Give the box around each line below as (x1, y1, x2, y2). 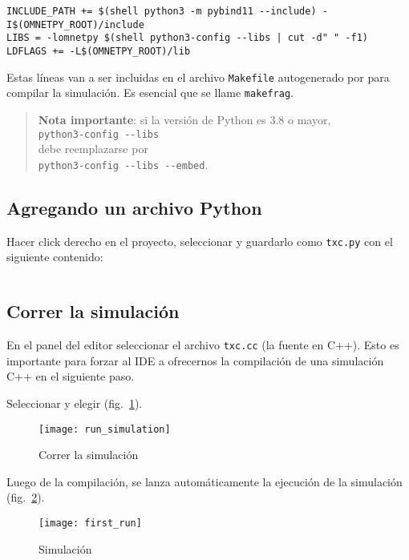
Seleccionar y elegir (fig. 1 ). (6, 394, 143, 411)
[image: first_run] (38, 517, 142, 529)
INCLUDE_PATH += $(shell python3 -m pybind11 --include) (6, 6, 317, 17)
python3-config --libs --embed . (38, 155, 209, 172)
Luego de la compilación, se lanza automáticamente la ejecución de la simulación (6, 473, 403, 489)
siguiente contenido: (6, 248, 103, 265)
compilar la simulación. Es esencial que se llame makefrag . (6, 84, 294, 101)
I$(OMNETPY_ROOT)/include (6, 18, 144, 30)
